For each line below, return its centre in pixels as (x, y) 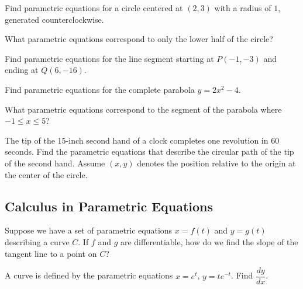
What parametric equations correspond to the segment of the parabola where (143, 109)
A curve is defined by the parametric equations (89, 275)
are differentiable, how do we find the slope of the (209, 241)
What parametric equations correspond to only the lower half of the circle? (139, 39)
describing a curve (37, 241)
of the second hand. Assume (55, 163)
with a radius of (243, 8)
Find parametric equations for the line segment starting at (109, 58)
